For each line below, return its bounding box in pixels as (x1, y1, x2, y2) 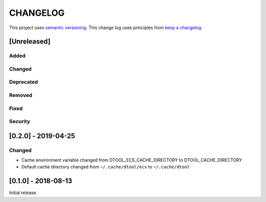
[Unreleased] (9, 37, 51, 46)
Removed (9, 92, 33, 99)
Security (9, 118, 31, 125)
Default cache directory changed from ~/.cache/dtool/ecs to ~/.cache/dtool (21, 164, 190, 170)
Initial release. (9, 190, 37, 196)
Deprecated (9, 79, 38, 86)
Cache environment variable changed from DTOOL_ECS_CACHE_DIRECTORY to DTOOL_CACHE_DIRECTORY (21, 157, 242, 163)
